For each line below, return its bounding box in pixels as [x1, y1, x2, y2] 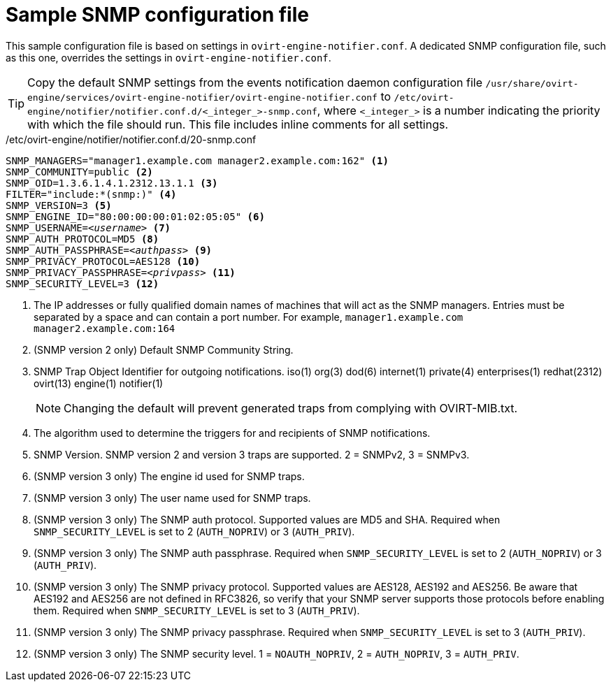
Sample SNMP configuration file [6, 3, 309, 27]
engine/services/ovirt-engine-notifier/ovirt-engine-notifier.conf [27, 92, 378, 103]
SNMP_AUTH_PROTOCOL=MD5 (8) [6, 233, 159, 245]
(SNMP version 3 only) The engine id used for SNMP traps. [34, 470, 305, 482]
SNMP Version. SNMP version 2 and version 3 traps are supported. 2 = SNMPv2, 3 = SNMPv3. [34, 448, 470, 461]
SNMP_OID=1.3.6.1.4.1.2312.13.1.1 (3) [6, 177, 218, 189]
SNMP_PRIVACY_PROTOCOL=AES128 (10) [6, 255, 201, 267]
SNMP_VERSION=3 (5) [6, 199, 112, 211]
